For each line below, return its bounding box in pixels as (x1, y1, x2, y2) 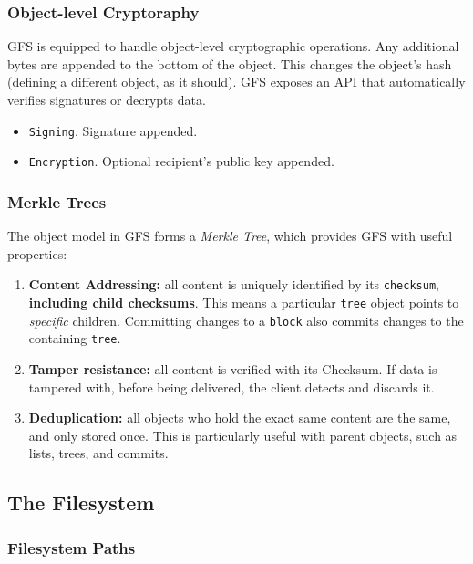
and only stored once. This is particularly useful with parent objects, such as (28, 425, 458, 444)
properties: (7, 244, 67, 263)
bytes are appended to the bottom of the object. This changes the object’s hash (7, 54, 452, 73)
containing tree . (28, 329, 121, 348)
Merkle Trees (7, 190, 107, 213)
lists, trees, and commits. (28, 444, 169, 463)
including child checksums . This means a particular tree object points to (28, 292, 459, 311)
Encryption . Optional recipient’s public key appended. (28, 151, 334, 171)
